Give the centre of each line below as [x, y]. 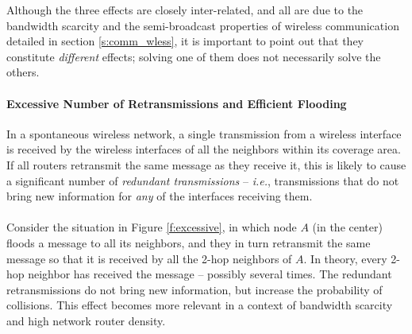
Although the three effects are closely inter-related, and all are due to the [185, 10]
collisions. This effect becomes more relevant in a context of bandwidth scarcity [200, 305]
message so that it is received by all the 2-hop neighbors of [149, 258]
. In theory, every [345, 258]
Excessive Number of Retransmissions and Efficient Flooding [177, 103]
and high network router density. [86, 320]
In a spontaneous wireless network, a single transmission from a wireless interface [204, 133]
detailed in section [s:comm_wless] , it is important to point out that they [185, 41]
